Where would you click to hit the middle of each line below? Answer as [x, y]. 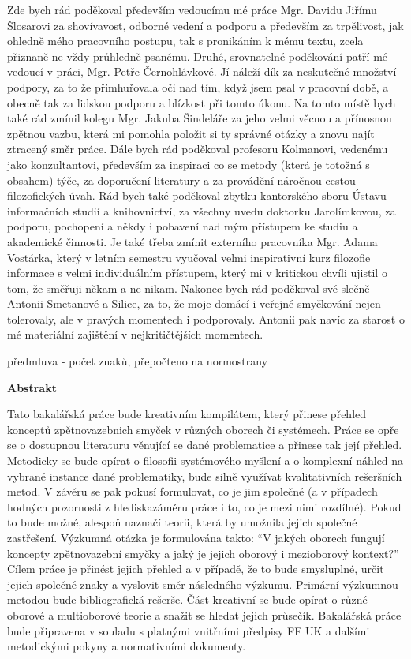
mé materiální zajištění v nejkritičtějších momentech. [135, 334]
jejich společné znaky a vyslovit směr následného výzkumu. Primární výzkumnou [203, 584]
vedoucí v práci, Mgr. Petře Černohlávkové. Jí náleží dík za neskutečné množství [202, 71]
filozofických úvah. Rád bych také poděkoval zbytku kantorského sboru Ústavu [197, 195]
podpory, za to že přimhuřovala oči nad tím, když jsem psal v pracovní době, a [198, 86]
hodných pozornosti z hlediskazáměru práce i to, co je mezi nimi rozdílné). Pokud [204, 506]
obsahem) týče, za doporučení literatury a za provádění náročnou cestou [181, 180]
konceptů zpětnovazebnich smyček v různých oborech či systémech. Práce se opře [203, 429]
